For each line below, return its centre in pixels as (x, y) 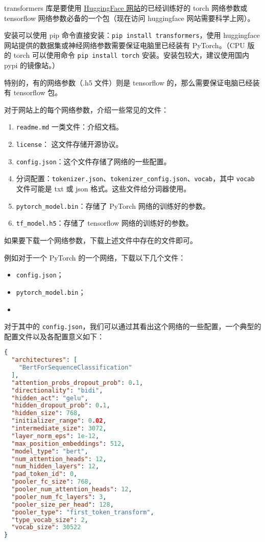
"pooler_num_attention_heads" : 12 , (72, 490)
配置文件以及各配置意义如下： (54, 336)
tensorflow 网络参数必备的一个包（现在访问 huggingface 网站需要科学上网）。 (129, 18)
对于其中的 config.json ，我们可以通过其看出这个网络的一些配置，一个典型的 (133, 326)
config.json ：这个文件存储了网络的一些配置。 (93, 161)
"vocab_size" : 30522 (46, 527)
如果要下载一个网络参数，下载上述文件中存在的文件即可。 (101, 240)
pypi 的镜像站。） (32, 65)
